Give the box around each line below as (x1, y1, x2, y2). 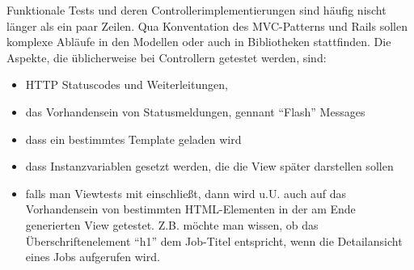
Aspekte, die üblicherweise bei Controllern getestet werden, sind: (6, 49, 327, 65)
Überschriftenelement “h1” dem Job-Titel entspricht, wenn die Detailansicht (25, 232, 403, 249)
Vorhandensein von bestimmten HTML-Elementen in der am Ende (25, 200, 356, 217)
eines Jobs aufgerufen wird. (25, 248, 160, 265)
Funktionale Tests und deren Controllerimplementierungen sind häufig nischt (6, 2, 387, 18)
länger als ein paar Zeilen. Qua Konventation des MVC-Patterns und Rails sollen (6, 17, 408, 34)
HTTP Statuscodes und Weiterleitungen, (25, 76, 228, 93)
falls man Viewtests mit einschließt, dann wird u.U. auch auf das (25, 184, 347, 201)
